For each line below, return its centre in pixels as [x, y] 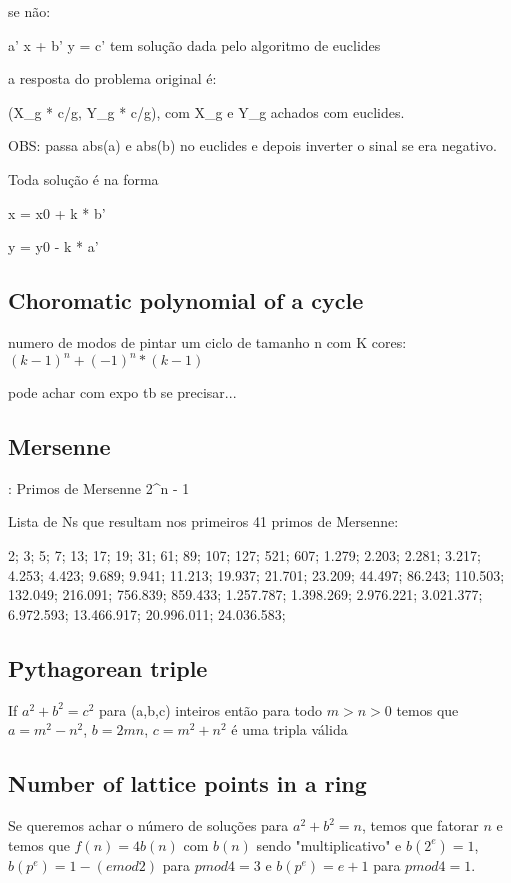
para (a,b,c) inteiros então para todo [210, 709]
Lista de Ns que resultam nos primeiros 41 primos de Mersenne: [203, 521]
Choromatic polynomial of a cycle [186, 300]
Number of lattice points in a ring [187, 783]
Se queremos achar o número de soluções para [148, 825]
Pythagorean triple [108, 667]
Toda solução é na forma [83, 178]
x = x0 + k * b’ [57, 212]
